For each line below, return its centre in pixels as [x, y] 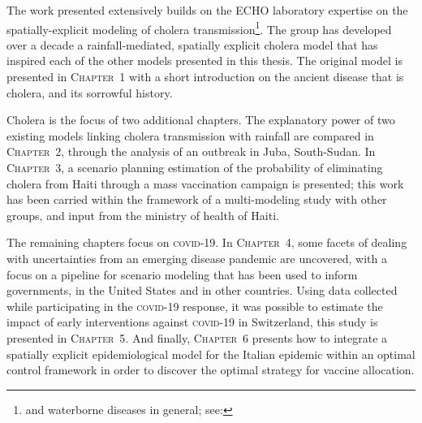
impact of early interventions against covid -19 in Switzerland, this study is [192, 322]
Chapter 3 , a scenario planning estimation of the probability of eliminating [195, 167]
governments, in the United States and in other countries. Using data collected [202, 290]
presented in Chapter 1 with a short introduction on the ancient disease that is [205, 77]
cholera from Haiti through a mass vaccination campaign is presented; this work [205, 183]
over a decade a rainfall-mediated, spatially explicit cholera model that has [192, 44]
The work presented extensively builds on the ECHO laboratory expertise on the [207, 10]
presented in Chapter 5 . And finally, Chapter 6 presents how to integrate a [197, 337]
